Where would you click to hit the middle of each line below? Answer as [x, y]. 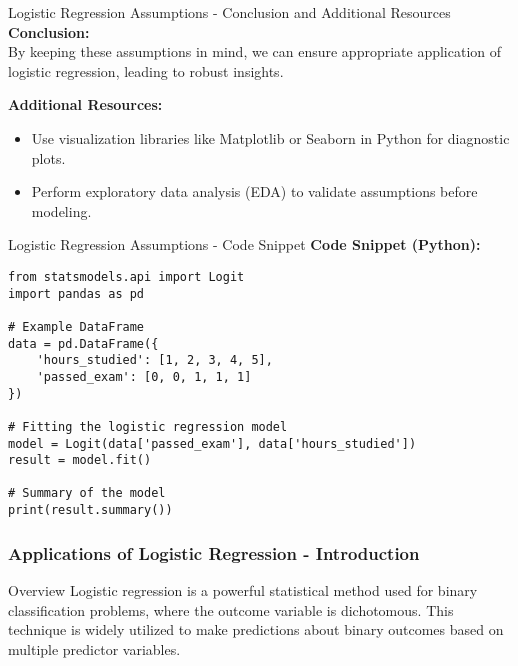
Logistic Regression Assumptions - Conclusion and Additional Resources [229, 12]
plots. [48, 157]
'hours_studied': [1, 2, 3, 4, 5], [154, 360]
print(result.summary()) [90, 510]
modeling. [61, 210]
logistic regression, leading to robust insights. [146, 70]
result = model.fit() [80, 460]
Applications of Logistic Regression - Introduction [214, 552]
